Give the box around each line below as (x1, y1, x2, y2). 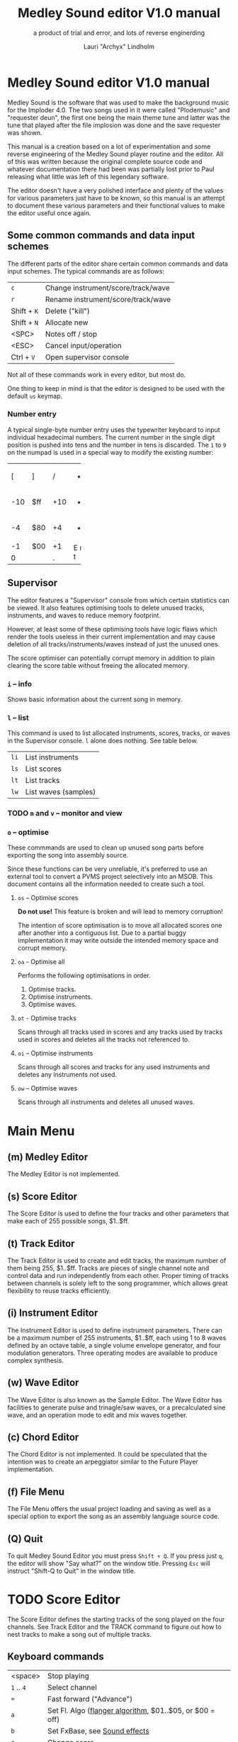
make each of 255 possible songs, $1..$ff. (7, 1217, 130, 1226)
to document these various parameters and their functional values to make (7, 201, 225, 210)
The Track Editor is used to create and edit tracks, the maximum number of (7, 1256, 227, 1265)
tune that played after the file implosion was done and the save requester (7, 121, 221, 129)
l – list (7, 713, 30, 723)
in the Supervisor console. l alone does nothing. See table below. (7, 737, 198, 745)
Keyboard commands (7, 1650, 104, 1663)
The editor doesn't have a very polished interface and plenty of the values (7, 186, 224, 195)
